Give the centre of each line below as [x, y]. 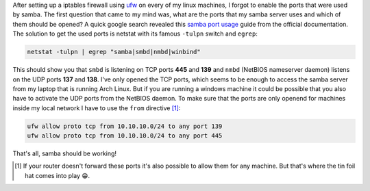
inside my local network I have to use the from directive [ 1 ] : [97, 108]
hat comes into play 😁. [58, 175]
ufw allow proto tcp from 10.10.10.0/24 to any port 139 [125, 126]
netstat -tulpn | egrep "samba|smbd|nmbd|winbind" [114, 52]
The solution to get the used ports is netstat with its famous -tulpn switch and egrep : [135, 34]
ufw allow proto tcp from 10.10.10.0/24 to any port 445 [125, 136]
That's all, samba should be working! [64, 153]
